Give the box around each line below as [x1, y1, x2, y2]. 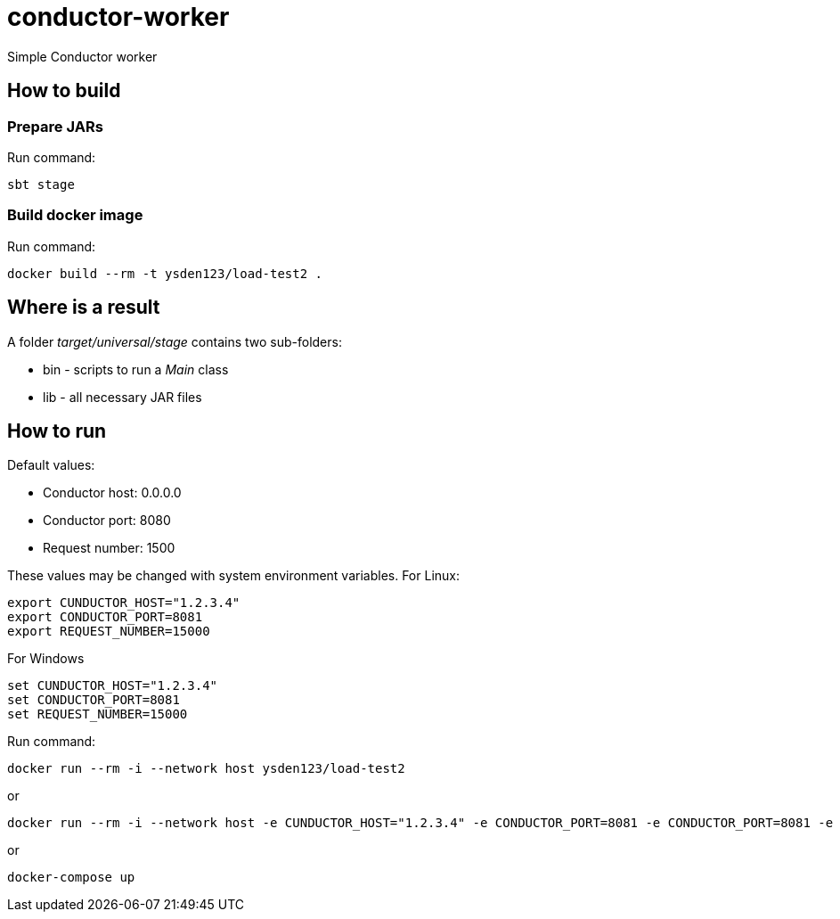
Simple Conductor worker [7, 48, 158, 64]
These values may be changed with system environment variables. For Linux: [7, 568, 461, 584]
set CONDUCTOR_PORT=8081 [7, 693, 180, 708]
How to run [7, 419, 107, 442]
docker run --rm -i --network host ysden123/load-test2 [7, 761, 405, 776]
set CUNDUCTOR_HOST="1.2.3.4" [7, 678, 218, 693]
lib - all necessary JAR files [43, 389, 202, 405]
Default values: [7, 457, 95, 473]
